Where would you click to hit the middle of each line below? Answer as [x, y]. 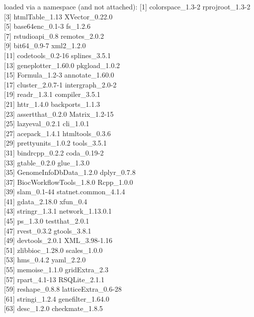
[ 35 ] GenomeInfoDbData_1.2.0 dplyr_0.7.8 [70, 172]
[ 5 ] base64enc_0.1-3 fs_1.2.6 [47, 26]
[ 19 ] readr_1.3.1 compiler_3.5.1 [52, 94]
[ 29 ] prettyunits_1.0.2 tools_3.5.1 [55, 143]
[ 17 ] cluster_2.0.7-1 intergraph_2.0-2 [60, 84]
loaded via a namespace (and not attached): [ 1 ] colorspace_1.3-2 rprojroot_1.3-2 [127, 6]
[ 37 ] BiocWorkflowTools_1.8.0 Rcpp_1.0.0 [69, 182]
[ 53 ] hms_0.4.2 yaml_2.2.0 [45, 260]
